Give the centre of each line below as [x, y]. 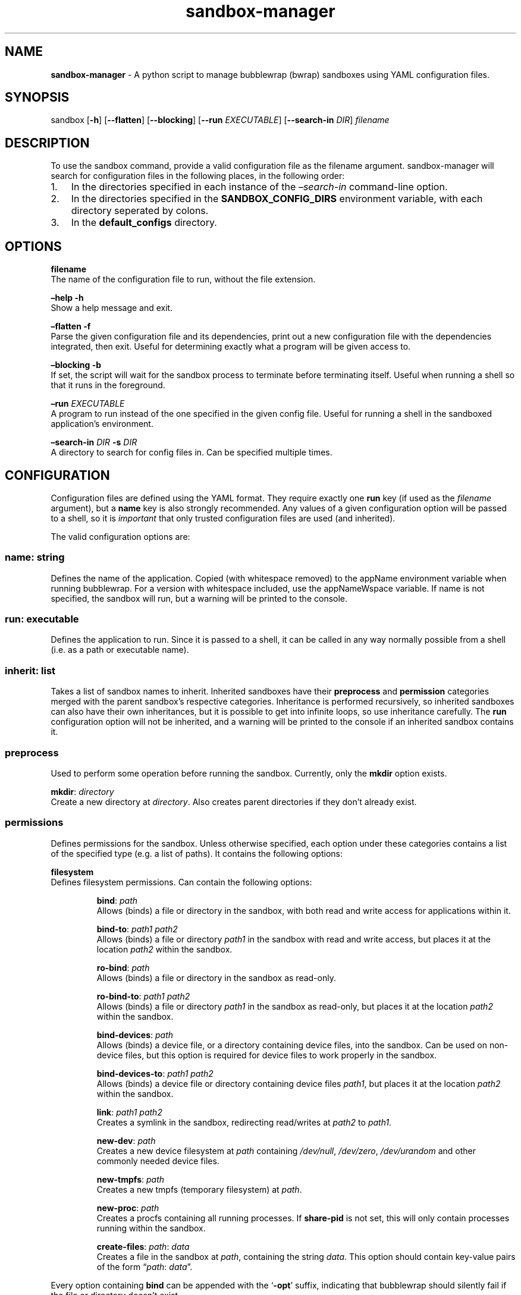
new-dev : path [126, 1140]
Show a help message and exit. [112, 308]
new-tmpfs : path [131, 1179]
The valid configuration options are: [120, 536]
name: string [35, 557]
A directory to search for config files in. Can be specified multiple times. [192, 452]
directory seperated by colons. [140, 211]
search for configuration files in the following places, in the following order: [198, 176]
